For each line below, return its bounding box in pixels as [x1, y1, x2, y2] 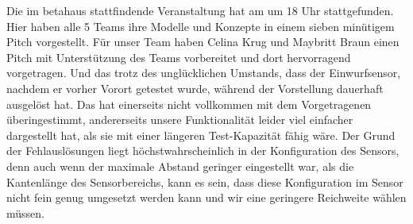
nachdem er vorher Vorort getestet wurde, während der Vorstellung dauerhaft [6, 79, 384, 96]
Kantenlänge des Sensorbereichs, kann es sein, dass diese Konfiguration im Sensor [6, 173, 403, 190]
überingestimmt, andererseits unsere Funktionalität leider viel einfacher [6, 111, 353, 128]
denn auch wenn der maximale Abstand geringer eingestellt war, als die [6, 157, 354, 174]
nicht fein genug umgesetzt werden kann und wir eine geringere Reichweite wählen [6, 189, 407, 206]
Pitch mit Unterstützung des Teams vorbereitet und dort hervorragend [6, 48, 351, 65]
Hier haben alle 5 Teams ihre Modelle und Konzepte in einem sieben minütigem [6, 17, 395, 34]
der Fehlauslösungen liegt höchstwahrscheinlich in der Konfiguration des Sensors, [6, 142, 399, 159]
